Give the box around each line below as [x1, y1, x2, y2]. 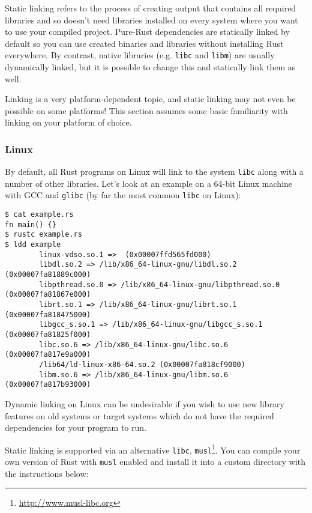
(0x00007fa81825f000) [5, 330, 91, 339]
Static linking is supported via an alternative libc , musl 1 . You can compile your [5, 442, 301, 456]
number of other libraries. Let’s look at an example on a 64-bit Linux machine [5, 177, 293, 189]
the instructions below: [5, 467, 89, 479]
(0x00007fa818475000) [5, 310, 91, 319]
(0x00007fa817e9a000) [5, 350, 91, 359]
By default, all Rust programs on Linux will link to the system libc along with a [5, 165, 304, 178]
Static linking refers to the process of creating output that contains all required [5, 2, 296, 14]
